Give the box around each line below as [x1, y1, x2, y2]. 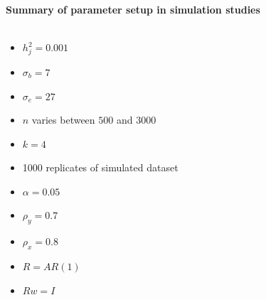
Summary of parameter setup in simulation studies [6, 2, 260, 16]
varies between [31, 112, 95, 127]
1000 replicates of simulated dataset [22, 160, 179, 175]
